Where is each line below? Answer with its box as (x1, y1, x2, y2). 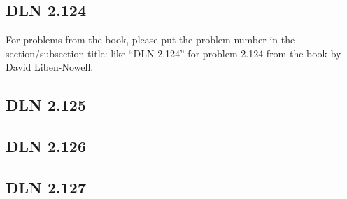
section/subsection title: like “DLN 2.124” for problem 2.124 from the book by (6, 46, 341, 60)
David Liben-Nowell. (6, 60, 94, 74)
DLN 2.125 (6, 94, 86, 116)
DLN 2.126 (6, 135, 86, 157)
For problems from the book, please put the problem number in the (6, 32, 295, 47)
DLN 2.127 (6, 176, 86, 198)
